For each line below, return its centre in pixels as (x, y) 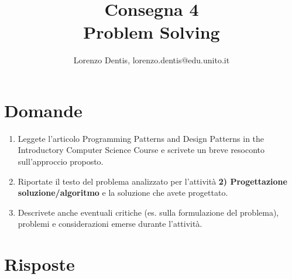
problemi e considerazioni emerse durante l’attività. (110, 224)
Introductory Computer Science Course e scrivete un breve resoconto (141, 150)
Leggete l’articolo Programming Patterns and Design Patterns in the (141, 138)
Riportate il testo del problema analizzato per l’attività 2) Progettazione (152, 181)
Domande (43, 110)
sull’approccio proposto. (61, 161)
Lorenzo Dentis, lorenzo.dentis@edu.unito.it (152, 60)
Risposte (39, 264)
